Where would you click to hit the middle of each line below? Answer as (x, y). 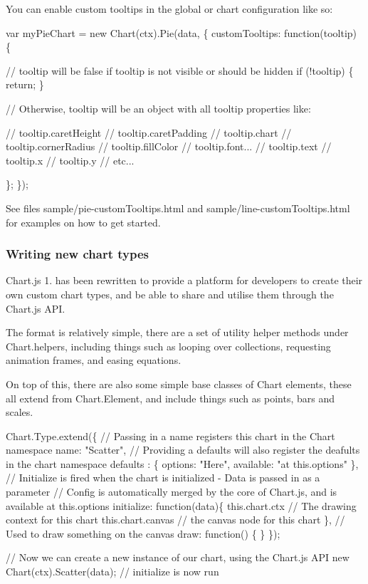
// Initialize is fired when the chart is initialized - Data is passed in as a (163, 478)
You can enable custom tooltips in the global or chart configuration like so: (169, 9)
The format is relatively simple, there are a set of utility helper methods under (177, 332)
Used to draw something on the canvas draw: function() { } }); (143, 533)
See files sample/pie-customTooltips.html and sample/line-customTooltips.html (178, 208)
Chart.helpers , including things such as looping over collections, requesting (168, 346)
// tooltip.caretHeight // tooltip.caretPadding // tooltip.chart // (149, 132)
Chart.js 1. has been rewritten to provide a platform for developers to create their (184, 280)
